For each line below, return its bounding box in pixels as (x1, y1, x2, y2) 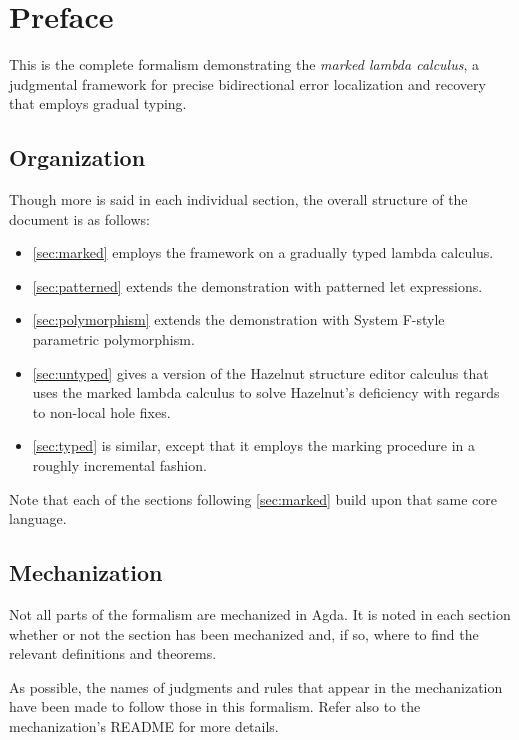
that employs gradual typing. (9, 93, 187, 114)
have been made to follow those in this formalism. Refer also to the (9, 696, 421, 717)
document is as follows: (9, 208, 150, 229)
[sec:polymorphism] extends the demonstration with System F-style (32, 309, 445, 330)
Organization (9, 142, 146, 173)
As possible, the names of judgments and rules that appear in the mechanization (9, 676, 503, 697)
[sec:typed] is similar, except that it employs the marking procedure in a (32, 435, 476, 456)
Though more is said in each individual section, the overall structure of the (9, 189, 468, 210)
